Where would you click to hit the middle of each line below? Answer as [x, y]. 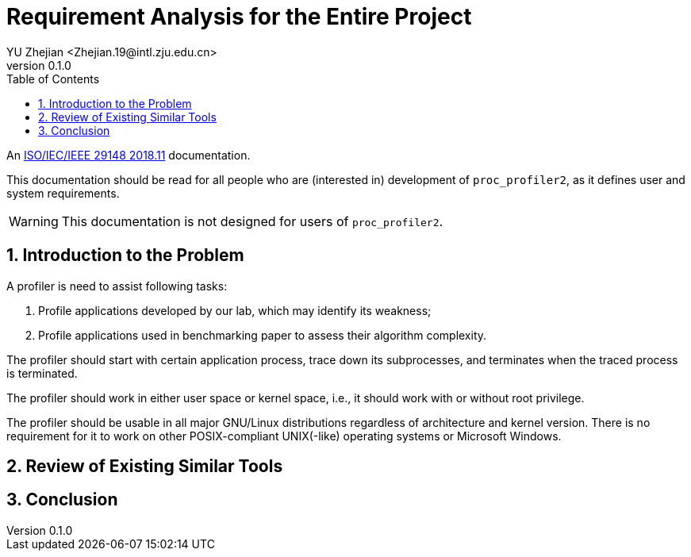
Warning [34, 221]
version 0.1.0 [39, 65]
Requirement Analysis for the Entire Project [239, 17]
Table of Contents [53, 79]
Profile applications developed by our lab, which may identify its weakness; [235, 310]
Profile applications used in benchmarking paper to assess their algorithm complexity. [263, 335]
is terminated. [42, 373]
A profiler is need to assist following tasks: [117, 286]
